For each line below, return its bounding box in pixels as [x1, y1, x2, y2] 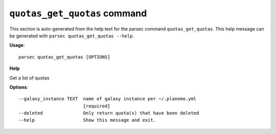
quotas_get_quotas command [9, 8, 147, 19]
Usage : [9, 42, 25, 48]
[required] [83, 103, 110, 109]
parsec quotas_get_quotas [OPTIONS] [18, 54, 110, 60]
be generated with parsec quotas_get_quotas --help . [9, 33, 134, 39]
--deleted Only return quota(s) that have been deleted [18, 110, 199, 116]
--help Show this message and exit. [18, 117, 156, 123]
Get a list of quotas [9, 74, 50, 81]
